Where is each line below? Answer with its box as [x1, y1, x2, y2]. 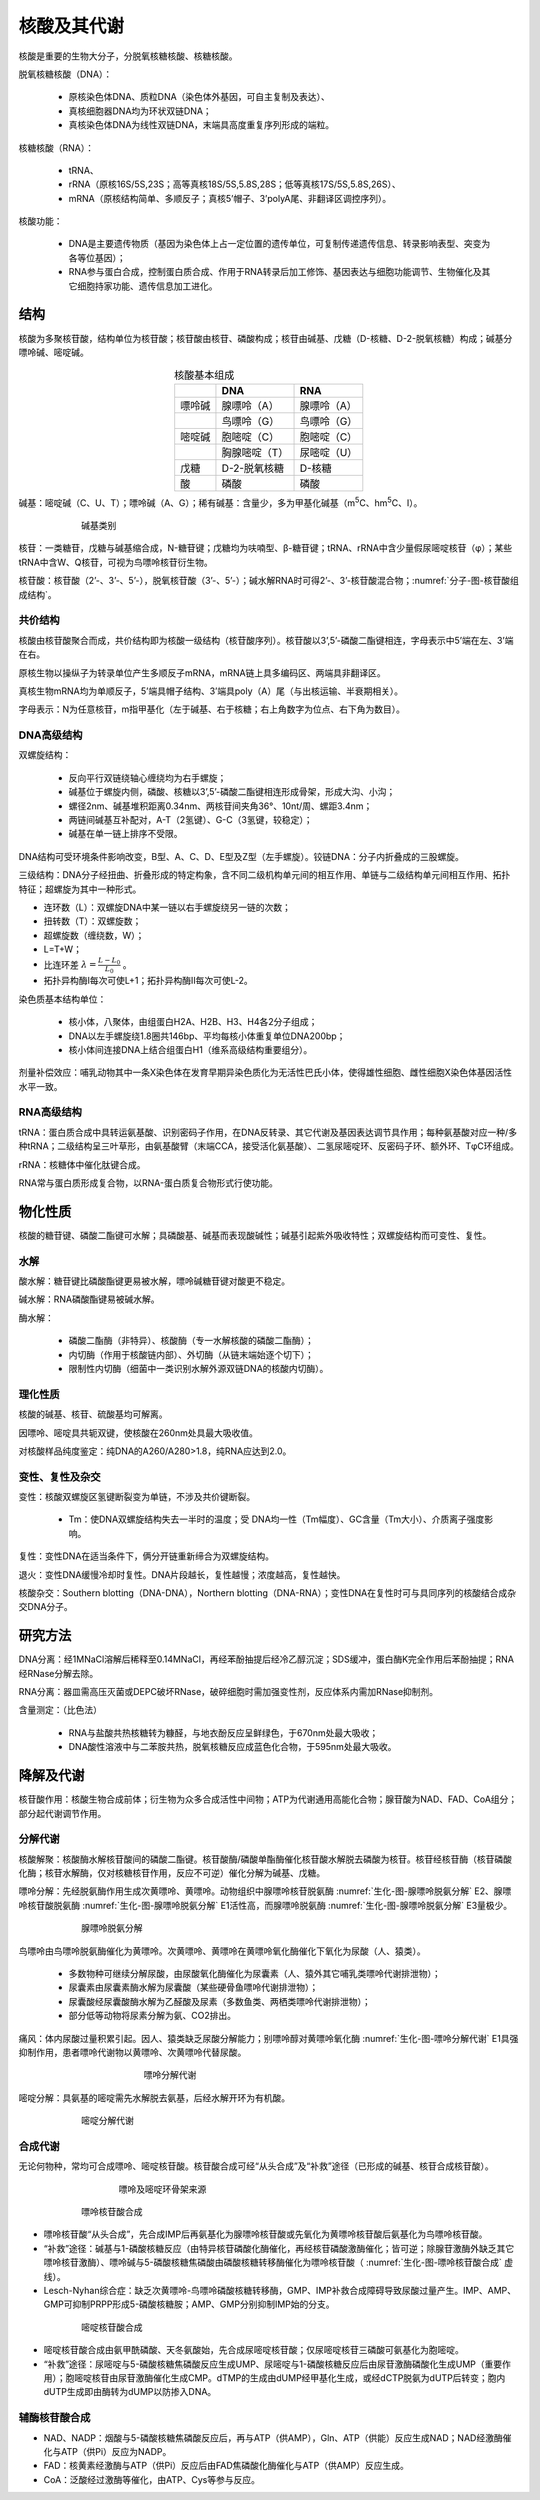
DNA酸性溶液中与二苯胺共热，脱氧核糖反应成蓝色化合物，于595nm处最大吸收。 [68, 1741, 397, 1753]
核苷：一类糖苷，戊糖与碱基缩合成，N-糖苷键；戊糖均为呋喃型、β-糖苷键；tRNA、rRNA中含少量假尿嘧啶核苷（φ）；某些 [18, 542, 513, 554]
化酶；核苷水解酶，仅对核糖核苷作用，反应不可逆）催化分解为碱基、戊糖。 [18, 1867, 325, 1879]
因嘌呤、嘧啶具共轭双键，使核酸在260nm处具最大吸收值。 [18, 1426, 259, 1439]
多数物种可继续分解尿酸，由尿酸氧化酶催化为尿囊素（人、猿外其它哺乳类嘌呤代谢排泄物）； [68, 1968, 441, 1980]
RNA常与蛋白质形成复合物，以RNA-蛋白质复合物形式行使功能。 [18, 1177, 279, 1189]
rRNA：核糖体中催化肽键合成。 [18, 1158, 146, 1170]
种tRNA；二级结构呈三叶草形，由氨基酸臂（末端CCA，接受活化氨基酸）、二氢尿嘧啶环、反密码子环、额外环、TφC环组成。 [18, 1140, 519, 1152]
